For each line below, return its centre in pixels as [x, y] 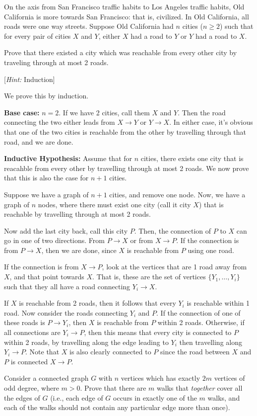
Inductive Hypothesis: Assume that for [68, 158]
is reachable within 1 [218, 303]
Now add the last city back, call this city [66, 230]
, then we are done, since [79, 250]
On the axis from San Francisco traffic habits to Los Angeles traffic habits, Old [124, 6]
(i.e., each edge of [77, 397]
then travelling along [211, 342]
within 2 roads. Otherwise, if [201, 322]
